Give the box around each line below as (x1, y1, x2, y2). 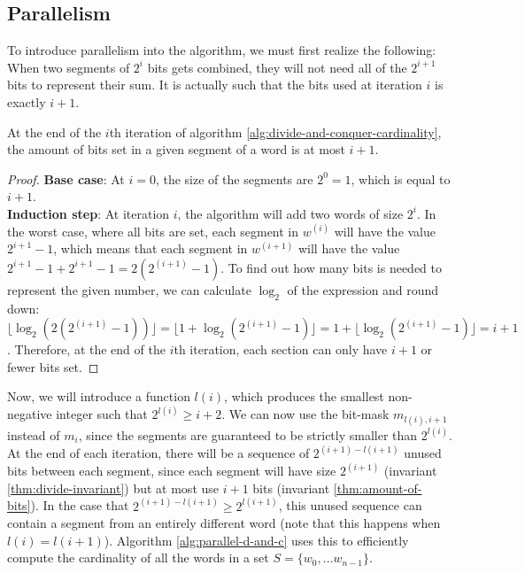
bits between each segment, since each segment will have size (7, 461, 336, 480)
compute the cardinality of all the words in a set (7, 548, 269, 567)
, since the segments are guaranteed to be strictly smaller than (78, 425, 418, 444)
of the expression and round (287, 280, 439, 298)
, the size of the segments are (155, 169, 313, 188)
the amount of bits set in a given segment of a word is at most (7, 140, 345, 159)
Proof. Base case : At (7, 169, 125, 188)
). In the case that (30, 496, 129, 515)
